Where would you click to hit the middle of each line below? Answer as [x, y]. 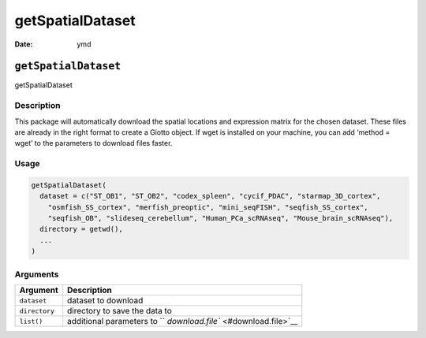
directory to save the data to [120, 311]
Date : [24, 44]
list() [31, 321]
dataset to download [105, 301]
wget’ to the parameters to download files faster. [93, 143]
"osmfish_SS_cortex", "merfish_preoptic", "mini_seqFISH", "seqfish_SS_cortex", [208, 207]
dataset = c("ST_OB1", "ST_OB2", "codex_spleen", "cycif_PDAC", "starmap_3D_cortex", [210, 196]
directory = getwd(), [82, 229]
